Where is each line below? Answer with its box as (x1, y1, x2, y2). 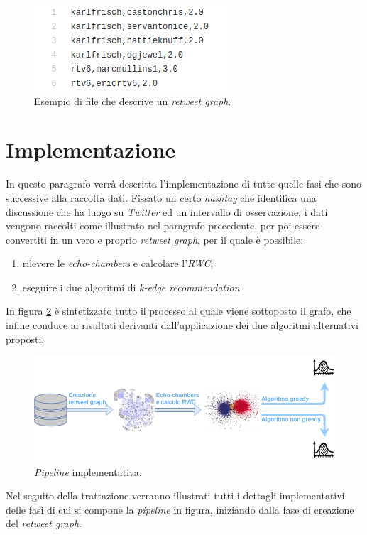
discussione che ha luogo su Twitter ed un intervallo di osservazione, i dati (6, 204, 328, 219)
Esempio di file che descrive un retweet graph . (34, 93, 231, 108)
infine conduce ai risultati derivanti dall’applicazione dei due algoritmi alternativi (6, 318, 358, 333)
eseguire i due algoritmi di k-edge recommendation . (22, 279, 243, 294)
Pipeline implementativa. (34, 464, 142, 479)
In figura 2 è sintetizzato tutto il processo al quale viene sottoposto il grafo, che (6, 303, 351, 318)
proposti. (6, 331, 45, 346)
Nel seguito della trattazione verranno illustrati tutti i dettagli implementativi (6, 488, 345, 503)
